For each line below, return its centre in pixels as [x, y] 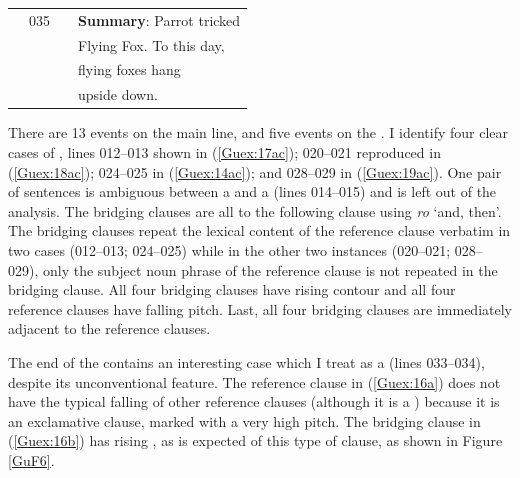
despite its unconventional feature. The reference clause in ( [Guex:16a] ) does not [254, 381]
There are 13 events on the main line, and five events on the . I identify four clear [258, 132]
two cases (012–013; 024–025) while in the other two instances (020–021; [229, 249]
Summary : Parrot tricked [159, 19]
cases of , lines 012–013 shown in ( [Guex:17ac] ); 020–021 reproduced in [224, 151]
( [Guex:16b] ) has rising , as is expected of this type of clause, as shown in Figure [255, 440]
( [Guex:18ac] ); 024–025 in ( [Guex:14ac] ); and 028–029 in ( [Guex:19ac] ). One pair [255, 171]
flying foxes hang [129, 69]
